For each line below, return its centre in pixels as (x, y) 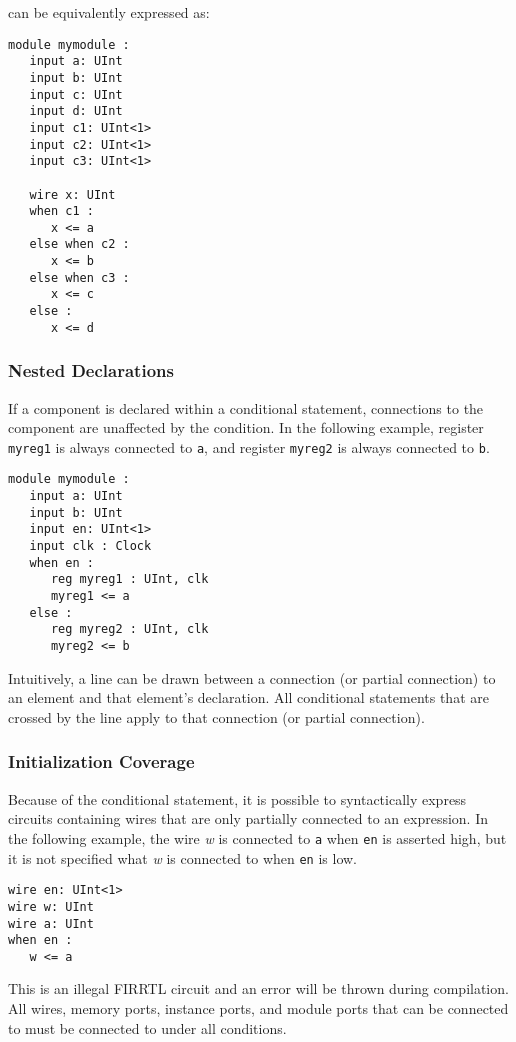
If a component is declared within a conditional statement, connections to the (246, 407)
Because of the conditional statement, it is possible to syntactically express (237, 798)
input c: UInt (76, 94)
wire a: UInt (51, 923)
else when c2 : (79, 244)
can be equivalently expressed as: (109, 12)
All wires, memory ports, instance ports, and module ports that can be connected (258, 1008)
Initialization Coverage (101, 761)
